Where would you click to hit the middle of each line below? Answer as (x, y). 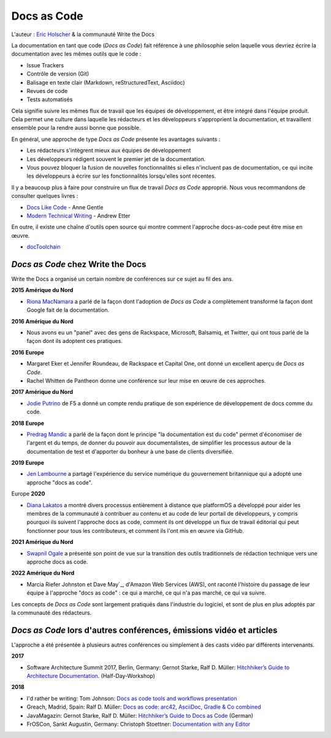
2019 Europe (28, 463)
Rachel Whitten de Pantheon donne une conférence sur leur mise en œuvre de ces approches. (146, 380)
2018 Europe (28, 423)
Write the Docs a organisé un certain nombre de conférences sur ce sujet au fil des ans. (122, 279)
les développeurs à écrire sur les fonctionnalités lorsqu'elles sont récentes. (121, 176)
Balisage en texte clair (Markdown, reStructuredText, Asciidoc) (106, 82)
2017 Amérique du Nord (42, 392)
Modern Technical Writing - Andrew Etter (78, 216)
